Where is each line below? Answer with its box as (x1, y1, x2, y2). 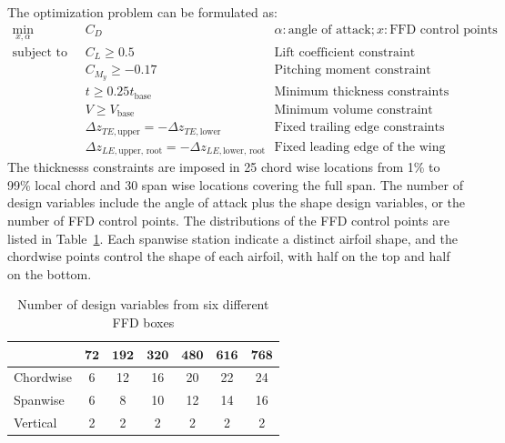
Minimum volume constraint (274, 103, 433, 116)
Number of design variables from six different (17, 295, 269, 314)
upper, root (118, 146, 163, 156)
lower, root (223, 146, 266, 156)
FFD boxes (112, 312, 175, 331)
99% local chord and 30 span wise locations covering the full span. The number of (7, 175, 463, 194)
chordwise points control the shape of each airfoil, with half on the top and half (7, 247, 450, 266)
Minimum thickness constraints (274, 86, 449, 99)
